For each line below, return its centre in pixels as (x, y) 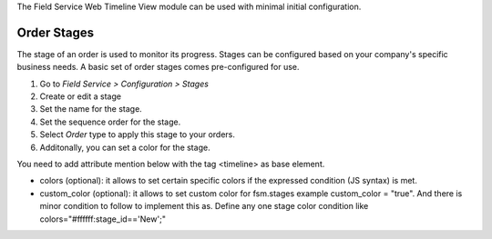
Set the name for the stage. (91, 109)
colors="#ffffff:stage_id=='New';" (102, 219)
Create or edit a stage (81, 96)
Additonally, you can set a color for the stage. (125, 147)
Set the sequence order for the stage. (110, 122)
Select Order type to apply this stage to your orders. (138, 134)
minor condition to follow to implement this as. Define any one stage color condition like (204, 206)
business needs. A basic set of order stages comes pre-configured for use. (158, 67)
